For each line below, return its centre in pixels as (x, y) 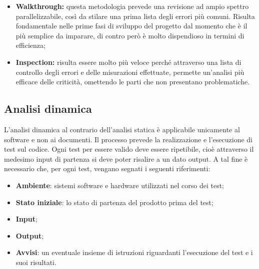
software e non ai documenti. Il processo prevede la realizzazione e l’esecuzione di (128, 139)
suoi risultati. (36, 262)
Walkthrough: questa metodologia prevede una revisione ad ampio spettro (132, 6)
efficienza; (30, 45)
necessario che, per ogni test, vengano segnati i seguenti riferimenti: (107, 168)
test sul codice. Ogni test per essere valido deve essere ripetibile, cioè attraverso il (129, 149)
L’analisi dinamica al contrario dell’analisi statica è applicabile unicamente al (122, 129)
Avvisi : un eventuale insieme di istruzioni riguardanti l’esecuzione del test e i (134, 252)
